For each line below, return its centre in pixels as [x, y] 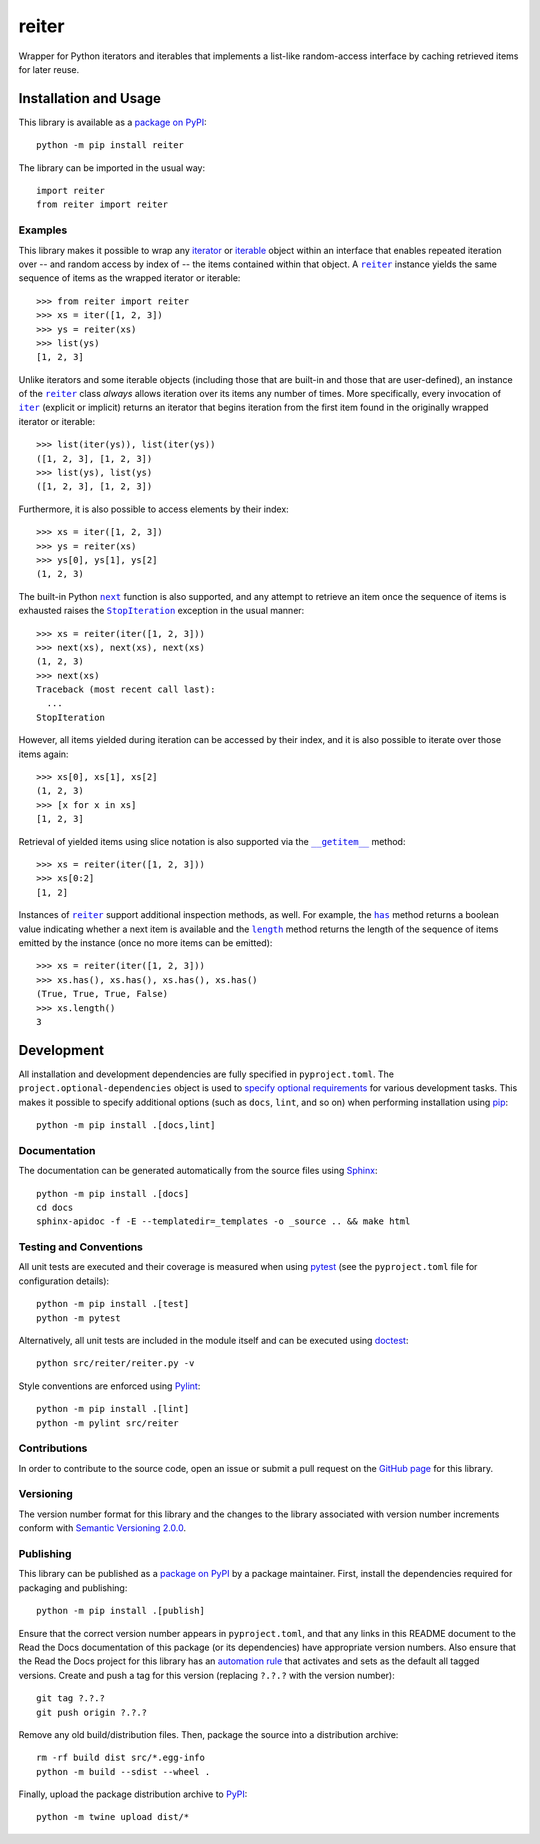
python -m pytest [78, 1318]
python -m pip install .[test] [113, 1304]
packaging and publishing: [73, 1587]
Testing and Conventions [81, 1247]
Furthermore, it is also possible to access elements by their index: [153, 509]
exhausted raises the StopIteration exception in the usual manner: [161, 611]
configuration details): [64, 1281]
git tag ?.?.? [70, 1698]
